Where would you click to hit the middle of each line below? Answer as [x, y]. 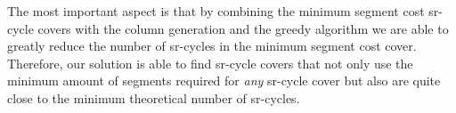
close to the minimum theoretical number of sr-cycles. [154, 97]
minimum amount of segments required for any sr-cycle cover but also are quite [224, 81]
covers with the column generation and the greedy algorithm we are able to [243, 28]
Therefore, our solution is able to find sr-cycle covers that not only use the [210, 63]
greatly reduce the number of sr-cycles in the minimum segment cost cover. [212, 46]
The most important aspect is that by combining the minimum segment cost [216, 11]
